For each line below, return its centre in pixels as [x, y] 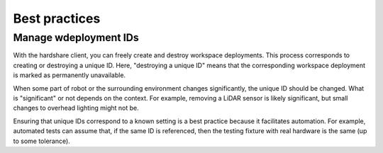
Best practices [57, 18]
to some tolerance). [41, 141]
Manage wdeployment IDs [76, 38]
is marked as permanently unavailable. [70, 75]
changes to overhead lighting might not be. [76, 108]
